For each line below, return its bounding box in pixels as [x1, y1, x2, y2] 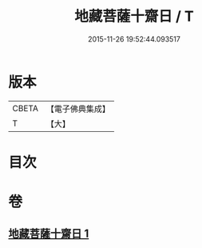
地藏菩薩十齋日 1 [8, 227, 89, 241]
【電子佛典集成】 [46, 103, 110, 114]
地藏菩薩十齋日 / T [74, 7, 194, 26]
